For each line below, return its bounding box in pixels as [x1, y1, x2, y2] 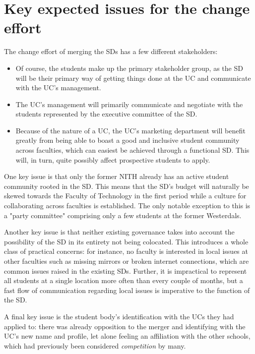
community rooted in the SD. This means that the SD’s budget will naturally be [4, 180, 249, 191]
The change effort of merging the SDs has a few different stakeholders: [4, 46, 218, 57]
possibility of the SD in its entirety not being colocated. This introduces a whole [4, 236, 249, 246]
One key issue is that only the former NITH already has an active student [4, 171, 229, 181]
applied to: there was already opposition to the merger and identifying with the [4, 321, 246, 331]
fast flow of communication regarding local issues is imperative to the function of [4, 285, 250, 295]
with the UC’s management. [15, 82, 101, 93]
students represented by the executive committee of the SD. [15, 109, 197, 119]
